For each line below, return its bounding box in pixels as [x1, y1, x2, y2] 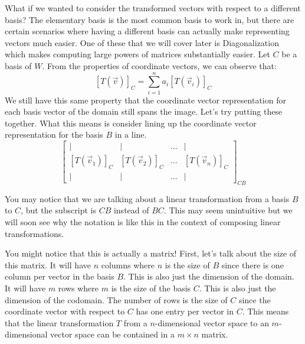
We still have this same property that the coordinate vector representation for [5, 93, 286, 106]
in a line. [114, 128, 147, 141]
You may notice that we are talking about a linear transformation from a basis [5, 192, 290, 205]
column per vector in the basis [5, 270, 114, 283]
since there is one [221, 258, 284, 271]
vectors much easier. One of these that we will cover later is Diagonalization [5, 36, 279, 48]
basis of [5, 59, 32, 72]
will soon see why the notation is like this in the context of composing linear [5, 215, 281, 228]
